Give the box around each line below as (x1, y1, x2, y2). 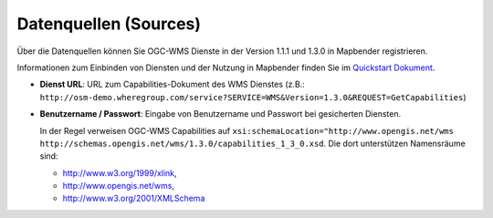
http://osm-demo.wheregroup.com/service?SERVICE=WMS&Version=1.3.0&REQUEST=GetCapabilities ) (39, 91, 467, 102)
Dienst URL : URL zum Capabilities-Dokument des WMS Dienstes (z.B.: (39, 78, 305, 90)
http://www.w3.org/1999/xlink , (62, 167, 177, 178)
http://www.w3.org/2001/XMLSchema (62, 192, 205, 204)
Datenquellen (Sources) (16, 14, 201, 34)
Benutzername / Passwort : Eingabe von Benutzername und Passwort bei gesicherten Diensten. (39, 109, 402, 119)
